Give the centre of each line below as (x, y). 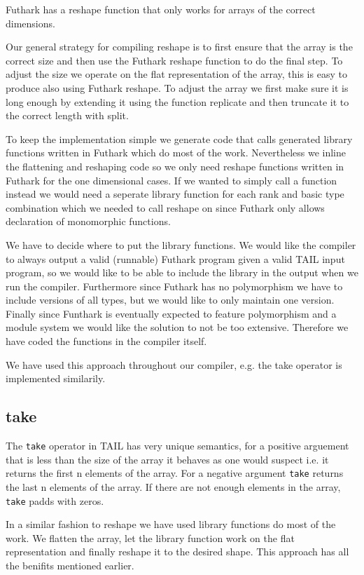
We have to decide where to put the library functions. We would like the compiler (181, 244)
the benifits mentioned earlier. (70, 565)
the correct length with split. (67, 115)
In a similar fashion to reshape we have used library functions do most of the (171, 524)
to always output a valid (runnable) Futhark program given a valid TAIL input (175, 258)
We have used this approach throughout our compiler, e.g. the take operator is (174, 364)
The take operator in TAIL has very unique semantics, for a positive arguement (177, 446)
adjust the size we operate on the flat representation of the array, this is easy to (176, 74)
